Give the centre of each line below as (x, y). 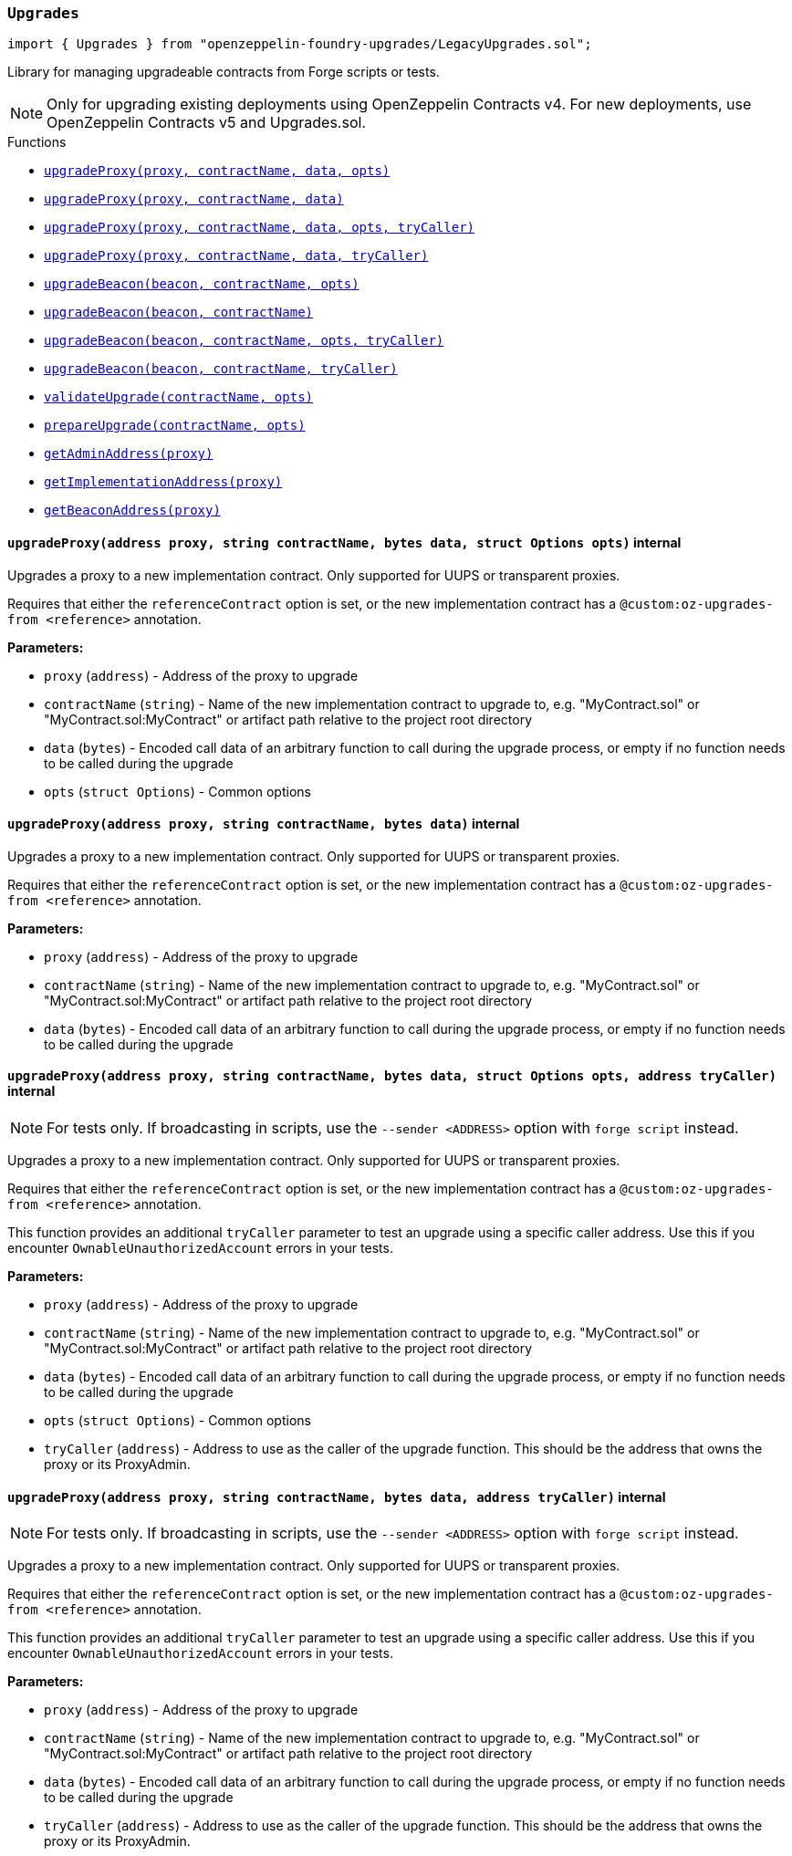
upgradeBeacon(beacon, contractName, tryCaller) (221, 369)
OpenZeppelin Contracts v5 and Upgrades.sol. (206, 123)
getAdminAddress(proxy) (129, 454)
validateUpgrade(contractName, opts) (179, 397)
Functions (37, 142)
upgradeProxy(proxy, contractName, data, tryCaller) (236, 256)
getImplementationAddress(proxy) (163, 482)
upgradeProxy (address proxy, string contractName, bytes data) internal (264, 824)
